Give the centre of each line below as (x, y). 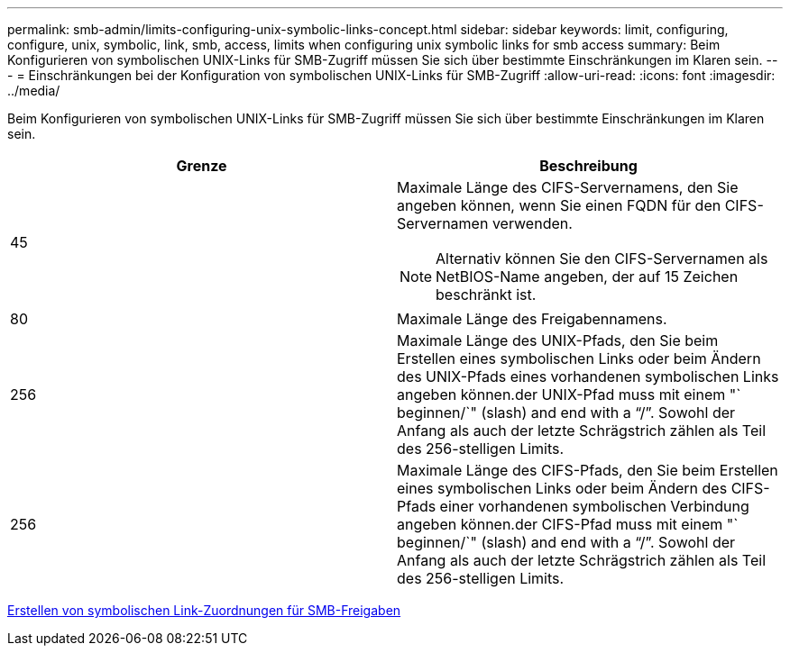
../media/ (34, 91)
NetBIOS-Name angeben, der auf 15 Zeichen (587, 277)
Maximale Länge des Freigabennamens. (532, 319)
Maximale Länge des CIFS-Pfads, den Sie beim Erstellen (588, 470)
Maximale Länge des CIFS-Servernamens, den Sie (568, 187)
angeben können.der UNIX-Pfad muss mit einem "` (569, 395)
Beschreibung (588, 166)
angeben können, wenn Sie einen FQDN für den (559, 205)
